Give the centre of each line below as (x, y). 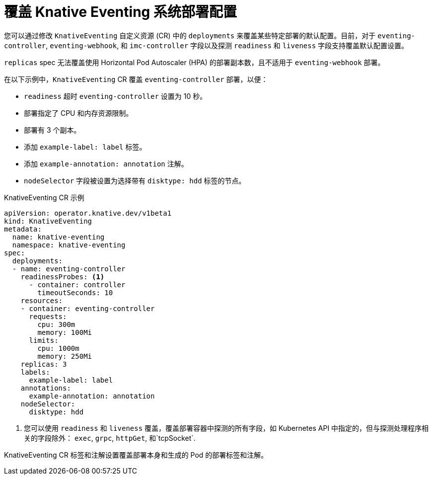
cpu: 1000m (58, 348)
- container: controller (77, 284)
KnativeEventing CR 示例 (44, 197)
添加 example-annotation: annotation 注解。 (106, 163)
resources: (42, 300)
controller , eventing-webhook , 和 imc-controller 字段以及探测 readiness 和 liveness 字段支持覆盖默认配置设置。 (206, 45)
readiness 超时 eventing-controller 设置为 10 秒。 (115, 96)
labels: (35, 372)
